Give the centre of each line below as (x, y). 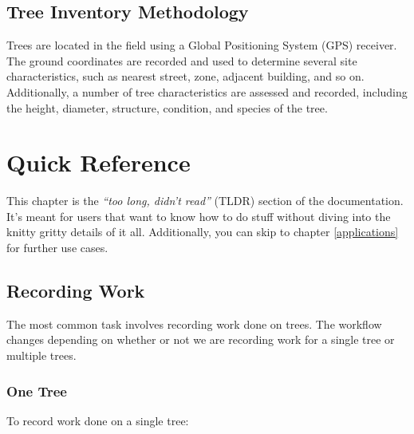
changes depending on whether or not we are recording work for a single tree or (201, 339)
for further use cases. (57, 248)
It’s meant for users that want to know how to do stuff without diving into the (199, 216)
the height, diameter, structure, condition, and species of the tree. (167, 107)
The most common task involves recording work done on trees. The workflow (194, 324)
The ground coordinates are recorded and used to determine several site (182, 60)
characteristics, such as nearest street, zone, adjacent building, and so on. (185, 76)
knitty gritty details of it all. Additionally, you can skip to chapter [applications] (203, 232)
